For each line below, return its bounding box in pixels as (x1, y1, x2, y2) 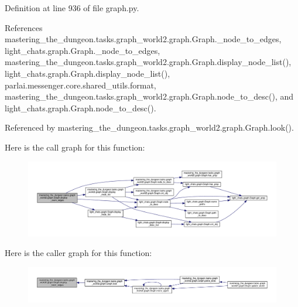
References (5, 21, 43, 33)
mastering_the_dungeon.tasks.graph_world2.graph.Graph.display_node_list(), (5, 56, 292, 68)
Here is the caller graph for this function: (5, 247, 152, 259)
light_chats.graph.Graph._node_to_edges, (5, 44, 160, 56)
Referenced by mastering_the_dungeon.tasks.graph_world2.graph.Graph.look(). (5, 121, 294, 134)
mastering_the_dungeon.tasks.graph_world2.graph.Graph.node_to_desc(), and (5, 90, 294, 103)
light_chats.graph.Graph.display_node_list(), (5, 67, 170, 79)
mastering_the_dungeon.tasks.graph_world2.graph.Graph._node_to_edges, (5, 33, 282, 45)
